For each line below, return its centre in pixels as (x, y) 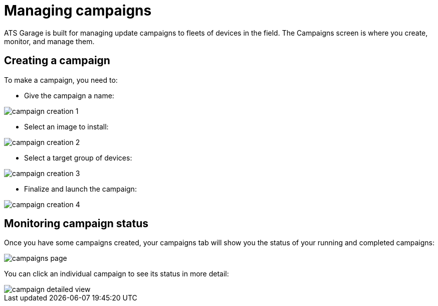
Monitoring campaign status (76, 224)
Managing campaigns (78, 11)
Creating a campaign (57, 61)
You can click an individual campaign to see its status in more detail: (117, 274)
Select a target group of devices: (78, 158)
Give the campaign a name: (69, 95)
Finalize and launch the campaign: (80, 189)
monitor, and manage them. (49, 41)
